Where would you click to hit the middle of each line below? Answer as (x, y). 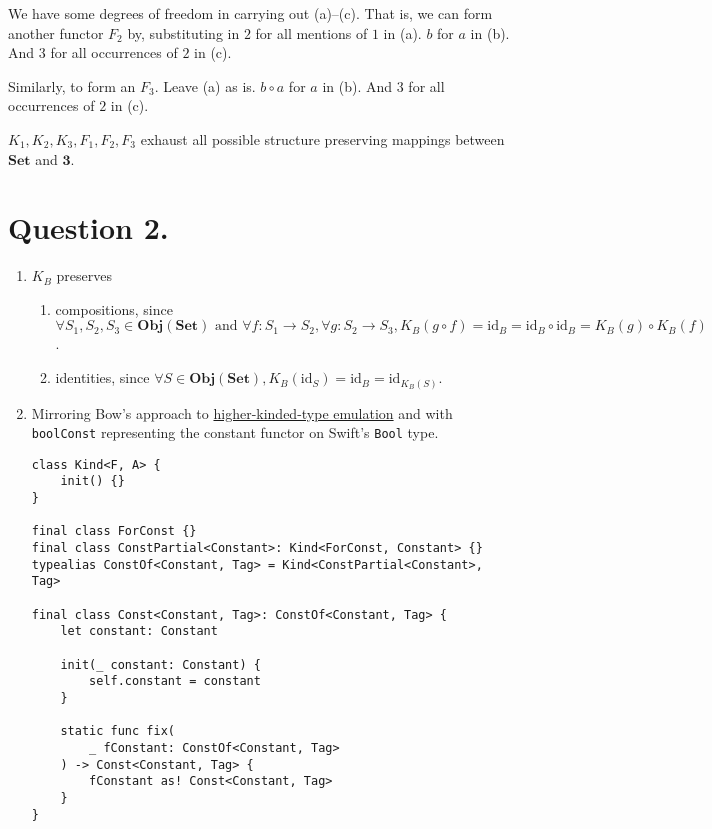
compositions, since (114, 308)
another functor (56, 32)
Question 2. (88, 227)
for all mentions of (311, 32)
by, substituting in (183, 32)
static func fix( (117, 731)
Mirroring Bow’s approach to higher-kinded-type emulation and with (242, 412)
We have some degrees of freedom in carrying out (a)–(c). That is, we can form (250, 13)
